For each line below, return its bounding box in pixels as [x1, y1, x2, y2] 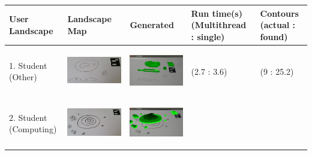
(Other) [9, 71, 37, 83]
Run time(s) [191, 7, 242, 19]
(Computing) [9, 123, 57, 135]
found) [260, 30, 288, 42]
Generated [130, 19, 174, 31]
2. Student [9, 111, 47, 123]
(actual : [260, 19, 296, 31]
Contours [260, 7, 299, 19]
